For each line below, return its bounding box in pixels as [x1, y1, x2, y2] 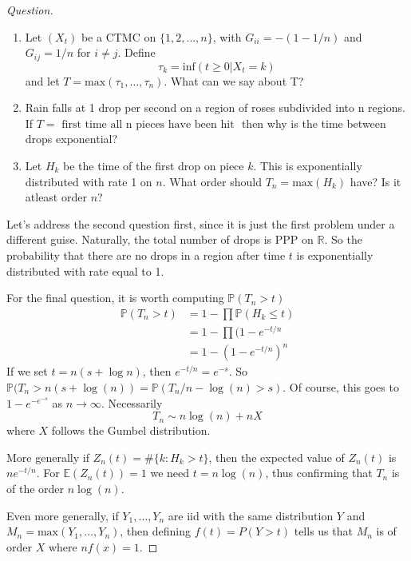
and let [25, 72, 60, 89]
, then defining [120, 523, 191, 539]
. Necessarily [101, 394, 163, 411]
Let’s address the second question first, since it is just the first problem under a [6, 215, 395, 232]
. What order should [162, 173, 262, 189]
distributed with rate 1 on [25, 173, 152, 189]
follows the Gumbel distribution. [51, 422, 211, 439]
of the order [6, 480, 65, 496]
